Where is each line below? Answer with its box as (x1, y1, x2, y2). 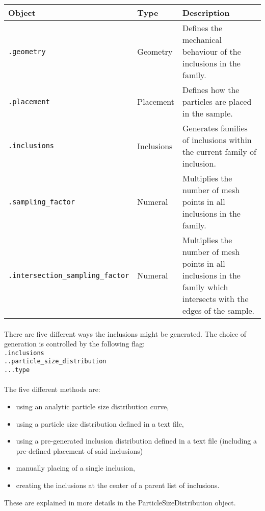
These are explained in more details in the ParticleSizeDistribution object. (4, 497, 236, 507)
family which (182, 281, 228, 293)
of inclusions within (182, 134, 252, 146)
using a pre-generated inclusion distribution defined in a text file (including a (16, 435, 257, 446)
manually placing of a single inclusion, (16, 462, 135, 473)
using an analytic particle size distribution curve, (16, 401, 169, 411)
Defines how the (182, 84, 240, 96)
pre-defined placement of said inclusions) (16, 445, 143, 456)
